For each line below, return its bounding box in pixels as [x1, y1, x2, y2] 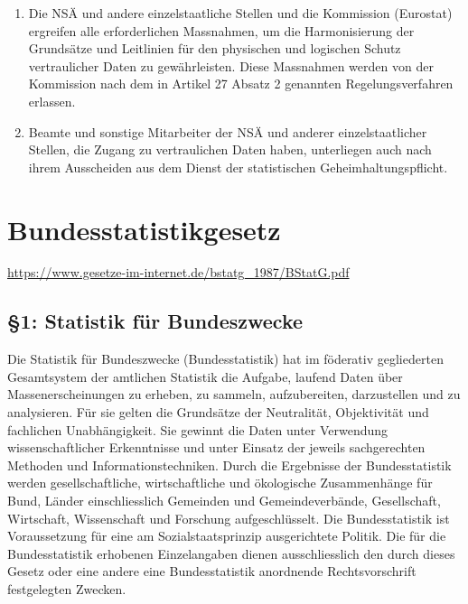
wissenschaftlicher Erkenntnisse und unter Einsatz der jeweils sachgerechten [7, 438, 426, 457]
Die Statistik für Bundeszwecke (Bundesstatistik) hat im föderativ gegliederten [7, 349, 444, 368]
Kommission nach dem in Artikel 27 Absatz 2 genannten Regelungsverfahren [28, 74, 454, 93]
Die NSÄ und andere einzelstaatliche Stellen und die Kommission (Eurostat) [28, 4, 453, 22]
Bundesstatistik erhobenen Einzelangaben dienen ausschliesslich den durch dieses [7, 544, 455, 562]
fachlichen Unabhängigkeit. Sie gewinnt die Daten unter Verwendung [7, 420, 388, 439]
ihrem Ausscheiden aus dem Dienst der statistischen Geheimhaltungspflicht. [28, 157, 448, 176]
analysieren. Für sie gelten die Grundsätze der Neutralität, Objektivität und [7, 403, 429, 422]
